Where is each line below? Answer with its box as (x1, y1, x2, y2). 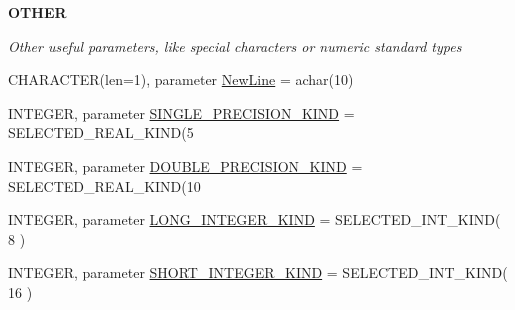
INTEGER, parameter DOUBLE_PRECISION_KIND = (8, 155, 363, 176)
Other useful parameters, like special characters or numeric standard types (8, 35, 462, 56)
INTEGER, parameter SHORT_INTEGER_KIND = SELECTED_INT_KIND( (8, 262, 508, 283)
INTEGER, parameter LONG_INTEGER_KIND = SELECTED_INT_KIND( (8, 209, 501, 230)
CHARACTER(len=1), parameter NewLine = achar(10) (8, 69, 354, 90)
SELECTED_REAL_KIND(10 (8, 175, 201, 196)
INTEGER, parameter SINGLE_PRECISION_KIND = (8, 102, 355, 123)
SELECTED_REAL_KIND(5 (8, 122, 194, 143)
